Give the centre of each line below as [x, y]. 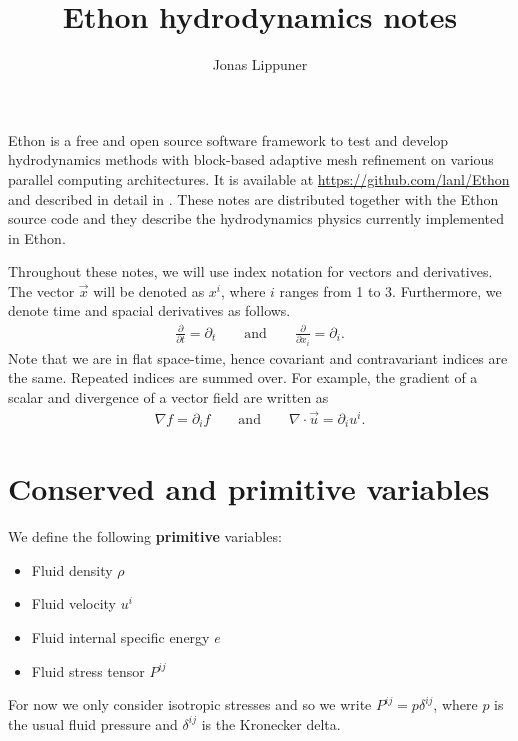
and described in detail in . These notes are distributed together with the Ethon [253, 198]
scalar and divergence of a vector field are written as [168, 396]
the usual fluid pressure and [93, 723]
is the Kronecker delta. [271, 723]
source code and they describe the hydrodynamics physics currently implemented [256, 218]
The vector [41, 290]
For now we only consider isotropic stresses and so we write [190, 704]
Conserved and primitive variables [249, 488]
